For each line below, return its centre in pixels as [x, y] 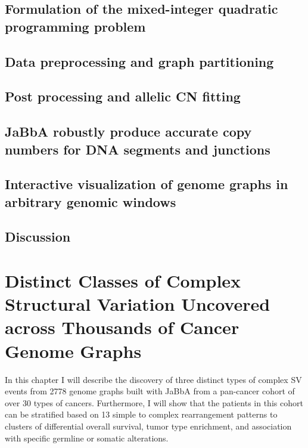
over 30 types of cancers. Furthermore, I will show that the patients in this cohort [154, 402]
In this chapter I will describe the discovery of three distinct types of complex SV [153, 379]
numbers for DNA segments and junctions [138, 149]
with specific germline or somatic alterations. [87, 438]
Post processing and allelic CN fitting [123, 96]
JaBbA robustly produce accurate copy [128, 132]
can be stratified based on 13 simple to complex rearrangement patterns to [141, 414]
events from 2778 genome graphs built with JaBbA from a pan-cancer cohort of [150, 391]
